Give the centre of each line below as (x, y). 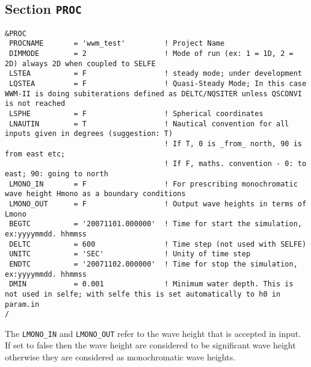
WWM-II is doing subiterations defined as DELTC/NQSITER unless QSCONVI (153, 94)
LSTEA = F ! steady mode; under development (155, 74)
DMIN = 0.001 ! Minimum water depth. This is (151, 284)
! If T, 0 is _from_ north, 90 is (233, 144)
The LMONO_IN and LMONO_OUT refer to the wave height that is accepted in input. (153, 333)
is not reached (35, 104)
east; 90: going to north (57, 174)
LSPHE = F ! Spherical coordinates (136, 114)
